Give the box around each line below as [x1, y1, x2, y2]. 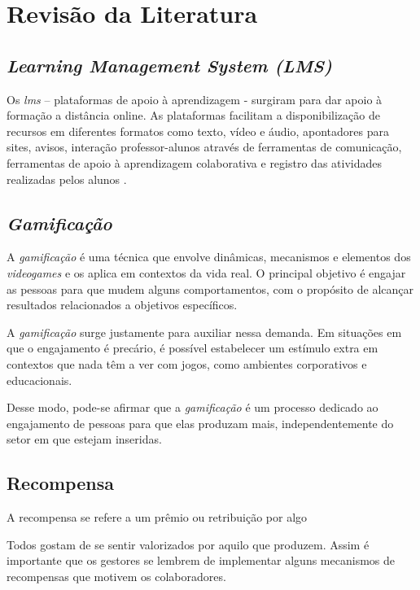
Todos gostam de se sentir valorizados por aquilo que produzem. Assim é [7, 535, 370, 553]
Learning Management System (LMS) [7, 52, 332, 77]
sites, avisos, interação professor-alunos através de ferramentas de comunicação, [7, 138, 402, 155]
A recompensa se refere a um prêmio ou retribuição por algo [7, 509, 308, 526]
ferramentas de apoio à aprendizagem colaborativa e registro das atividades [7, 154, 382, 171]
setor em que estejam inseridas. [7, 430, 162, 448]
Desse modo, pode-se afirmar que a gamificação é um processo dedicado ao [7, 399, 378, 416]
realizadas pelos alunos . [7, 170, 127, 187]
